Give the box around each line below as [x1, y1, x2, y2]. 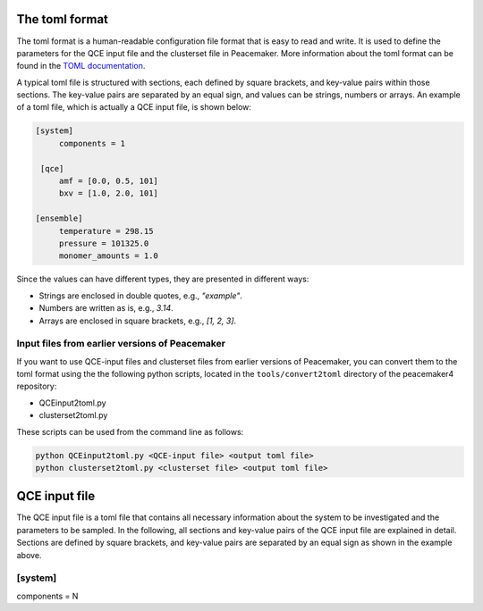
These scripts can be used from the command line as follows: [16, 426, 244, 437]
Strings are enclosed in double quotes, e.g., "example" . [38, 290, 243, 301]
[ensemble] [35, 213, 83, 223]
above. [16, 549, 42, 560]
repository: [16, 381, 57, 392]
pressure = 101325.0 [58, 238, 149, 248]
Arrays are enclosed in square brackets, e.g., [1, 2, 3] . [38, 315, 237, 326]
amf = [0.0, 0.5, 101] [58, 176, 158, 187]
